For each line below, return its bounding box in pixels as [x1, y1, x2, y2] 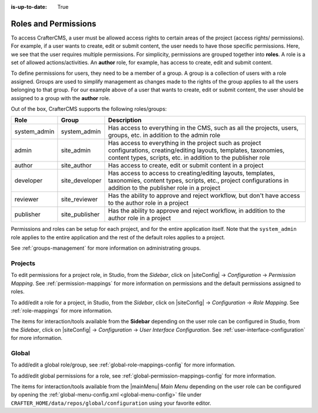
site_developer [61, 177, 102, 185]
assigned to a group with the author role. [11, 94, 111, 101]
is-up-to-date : [11, 4, 47, 10]
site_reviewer [61, 195, 98, 203]
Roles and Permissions [11, 18, 97, 29]
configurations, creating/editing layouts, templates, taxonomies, [108, 146, 285, 154]
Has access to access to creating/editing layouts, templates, [108, 169, 275, 177]
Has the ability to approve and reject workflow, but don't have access [108, 191, 300, 200]
